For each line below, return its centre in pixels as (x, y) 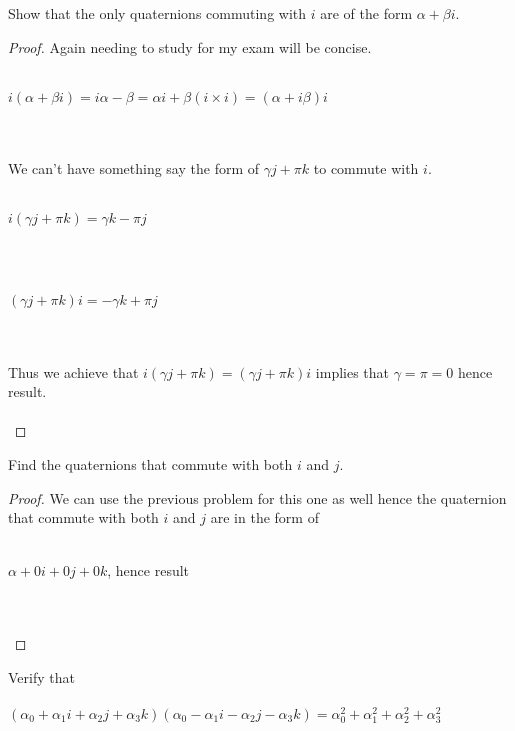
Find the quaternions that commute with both (150, 463)
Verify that (41, 676)
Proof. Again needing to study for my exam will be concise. (190, 46)
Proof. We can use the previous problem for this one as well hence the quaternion (257, 497)
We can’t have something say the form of (134, 167)
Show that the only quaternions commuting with (157, 13)
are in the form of (264, 517)
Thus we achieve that (73, 371)
